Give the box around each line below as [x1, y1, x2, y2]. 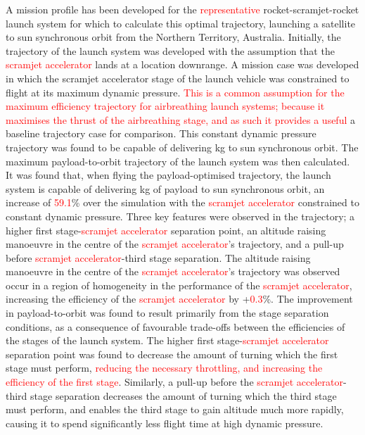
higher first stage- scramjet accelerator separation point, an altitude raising [6, 222, 326, 237]
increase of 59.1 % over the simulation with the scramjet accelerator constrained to [6, 195, 359, 210]
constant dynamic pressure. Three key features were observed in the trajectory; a [6, 208, 355, 223]
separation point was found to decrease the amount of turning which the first [6, 346, 338, 361]
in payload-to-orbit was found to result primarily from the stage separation [6, 305, 329, 320]
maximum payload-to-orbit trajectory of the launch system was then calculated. [6, 153, 350, 168]
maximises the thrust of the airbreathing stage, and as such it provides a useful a [6, 112, 355, 127]
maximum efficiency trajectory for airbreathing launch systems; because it [6, 99, 325, 113]
